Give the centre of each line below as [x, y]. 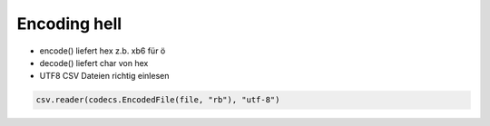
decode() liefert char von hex [94, 63]
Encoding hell [69, 24]
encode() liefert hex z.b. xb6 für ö [103, 51]
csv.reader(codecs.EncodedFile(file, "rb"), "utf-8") [158, 100]
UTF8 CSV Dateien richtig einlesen [104, 76]
